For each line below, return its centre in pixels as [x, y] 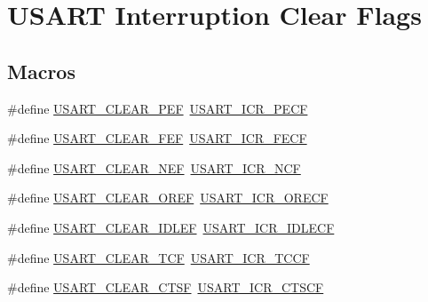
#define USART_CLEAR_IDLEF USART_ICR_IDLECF [171, 227]
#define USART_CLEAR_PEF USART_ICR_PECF [158, 108]
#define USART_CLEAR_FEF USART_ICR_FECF [157, 138]
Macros [41, 71]
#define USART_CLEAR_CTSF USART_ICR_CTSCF [166, 287]
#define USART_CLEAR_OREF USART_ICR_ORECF [168, 198]
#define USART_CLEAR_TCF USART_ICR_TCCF [159, 257]
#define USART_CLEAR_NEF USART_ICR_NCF [154, 167]
